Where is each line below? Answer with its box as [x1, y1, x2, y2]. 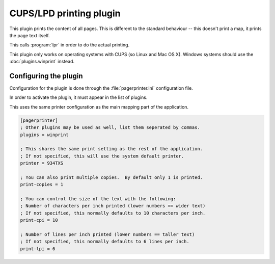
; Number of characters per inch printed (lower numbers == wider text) [20, 203, 206, 209]
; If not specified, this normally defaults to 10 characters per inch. [20, 210, 206, 216]
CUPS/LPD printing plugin [9, 8, 121, 19]
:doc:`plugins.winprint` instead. [9, 59, 75, 65]
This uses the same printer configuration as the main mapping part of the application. [9, 103, 188, 110]
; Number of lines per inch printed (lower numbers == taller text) [20, 232, 195, 237]
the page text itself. [9, 32, 50, 38]
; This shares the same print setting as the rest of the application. [20, 146, 203, 152]
